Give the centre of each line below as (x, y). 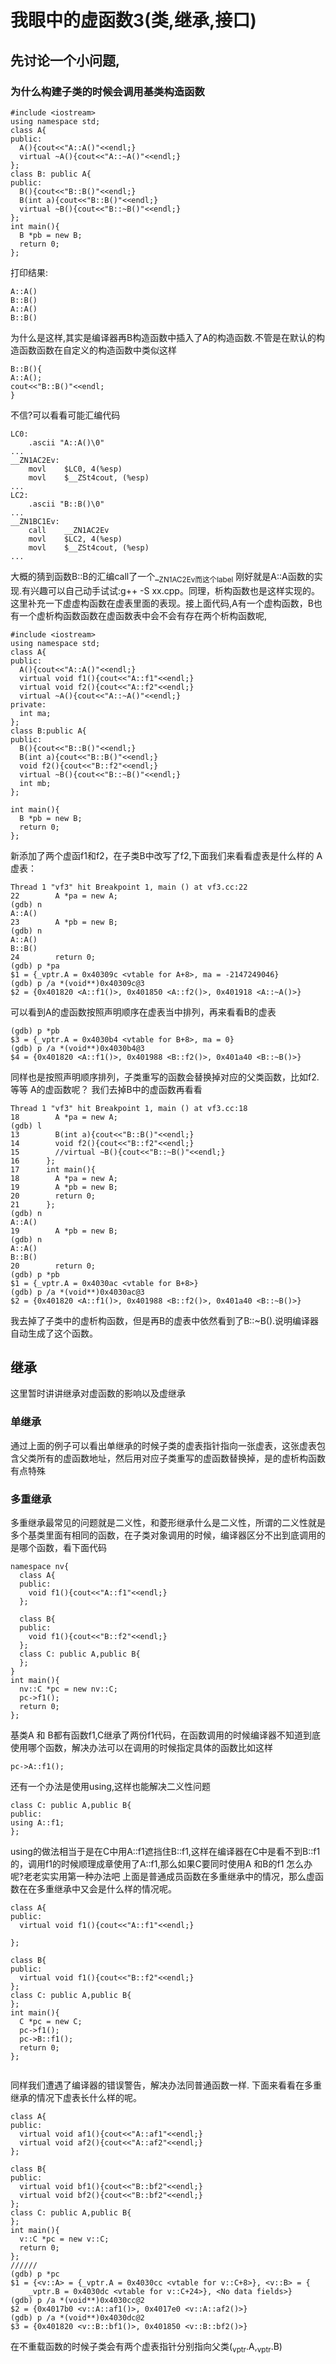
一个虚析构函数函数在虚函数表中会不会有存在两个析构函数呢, (143, 615)
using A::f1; (37, 1823)
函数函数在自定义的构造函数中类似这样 (97, 350)
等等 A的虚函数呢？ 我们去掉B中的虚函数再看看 (106, 1089)
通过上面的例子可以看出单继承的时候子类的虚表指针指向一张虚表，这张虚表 (163, 1445)
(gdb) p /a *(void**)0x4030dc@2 (77, 2318)
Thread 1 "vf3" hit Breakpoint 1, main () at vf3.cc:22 (129, 887)
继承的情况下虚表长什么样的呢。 (76, 2098)
